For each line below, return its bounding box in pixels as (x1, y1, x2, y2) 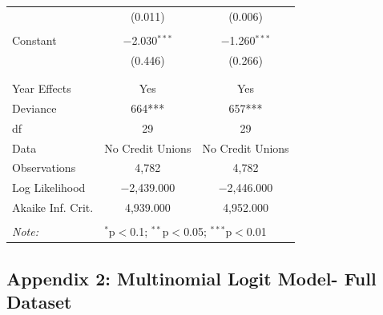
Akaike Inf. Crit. (12, 199, 94, 216)
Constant (12, 31, 57, 48)
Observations (12, 159, 76, 176)
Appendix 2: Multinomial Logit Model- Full (6, 265, 377, 290)
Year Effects (12, 80, 71, 97)
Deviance (12, 99, 57, 116)
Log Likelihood (12, 179, 86, 196)
